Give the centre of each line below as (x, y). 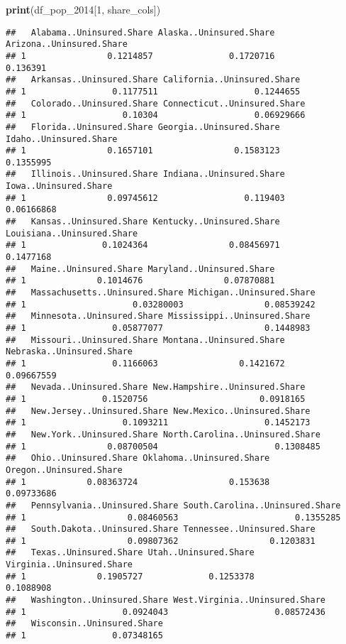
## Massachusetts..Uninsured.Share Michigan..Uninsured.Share (161, 293)
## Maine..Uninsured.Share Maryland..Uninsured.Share (140, 269)
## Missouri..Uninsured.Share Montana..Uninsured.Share (145, 340)
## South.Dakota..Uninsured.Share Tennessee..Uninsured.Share (161, 529)
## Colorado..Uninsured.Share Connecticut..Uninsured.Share (156, 103)
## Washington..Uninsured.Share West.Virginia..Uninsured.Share (166, 600)
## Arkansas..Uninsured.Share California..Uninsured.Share (153, 80)
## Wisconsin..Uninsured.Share (84, 624)
